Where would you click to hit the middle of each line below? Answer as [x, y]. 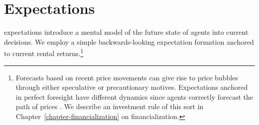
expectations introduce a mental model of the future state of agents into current [126, 32]
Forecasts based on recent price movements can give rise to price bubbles [127, 77]
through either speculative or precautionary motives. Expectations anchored [132, 87]
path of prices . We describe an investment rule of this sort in [110, 106]
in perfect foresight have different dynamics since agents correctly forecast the [134, 96]
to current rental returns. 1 [44, 52]
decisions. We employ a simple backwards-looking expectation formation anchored [129, 41]
